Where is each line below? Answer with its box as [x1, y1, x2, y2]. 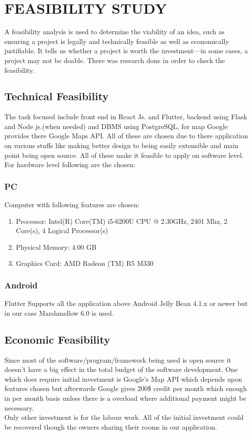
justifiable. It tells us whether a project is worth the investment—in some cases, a [4, 45, 248, 56]
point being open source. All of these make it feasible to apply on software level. [4, 150, 244, 160]
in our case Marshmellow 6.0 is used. [4, 307, 114, 318]
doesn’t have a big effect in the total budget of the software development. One [4, 364, 238, 374]
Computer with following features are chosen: [4, 199, 140, 210]
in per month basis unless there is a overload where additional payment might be [4, 393, 246, 403]
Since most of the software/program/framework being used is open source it [4, 354, 232, 365]
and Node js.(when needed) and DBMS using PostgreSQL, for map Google [4, 121, 228, 131]
